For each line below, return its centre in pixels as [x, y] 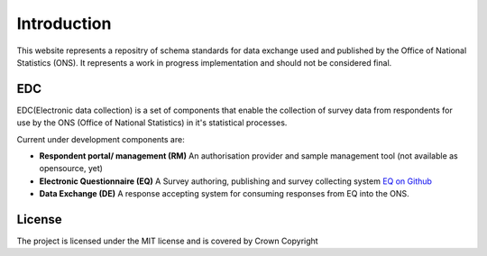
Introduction [64, 23]
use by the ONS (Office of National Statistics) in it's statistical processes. [152, 123]
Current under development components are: [101, 139]
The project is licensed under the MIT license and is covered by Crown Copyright [168, 241]
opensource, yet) [71, 169]
